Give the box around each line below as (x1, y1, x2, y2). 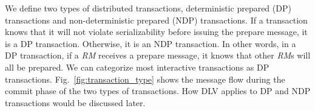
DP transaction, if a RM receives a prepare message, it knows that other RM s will (5, 49, 311, 62)
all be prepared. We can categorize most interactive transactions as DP (5, 60, 269, 73)
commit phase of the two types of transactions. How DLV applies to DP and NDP (5, 84, 311, 97)
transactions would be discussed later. (5, 96, 146, 109)
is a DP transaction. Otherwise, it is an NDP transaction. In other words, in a (5, 37, 296, 49)
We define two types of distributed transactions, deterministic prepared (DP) (5, 2, 291, 14)
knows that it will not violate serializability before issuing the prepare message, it (5, 25, 308, 38)
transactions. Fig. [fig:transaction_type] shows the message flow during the (5, 72, 285, 85)
